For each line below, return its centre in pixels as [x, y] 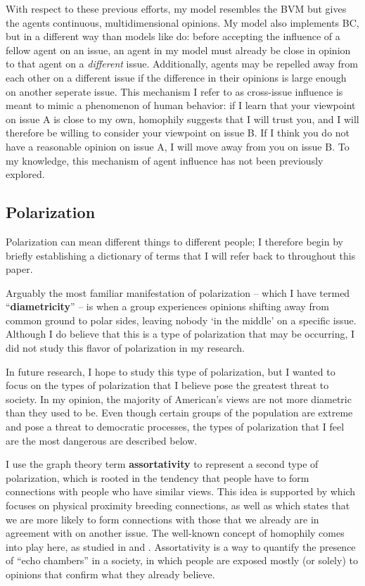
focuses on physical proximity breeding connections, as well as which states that [178, 505]
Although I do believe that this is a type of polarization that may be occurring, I [180, 334]
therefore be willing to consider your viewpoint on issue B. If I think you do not [178, 133]
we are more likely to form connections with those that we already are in [162, 519]
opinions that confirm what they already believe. [110, 574]
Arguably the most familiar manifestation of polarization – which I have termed [178, 292]
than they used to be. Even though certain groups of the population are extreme [179, 413]
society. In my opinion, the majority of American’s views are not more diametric [179, 399]
